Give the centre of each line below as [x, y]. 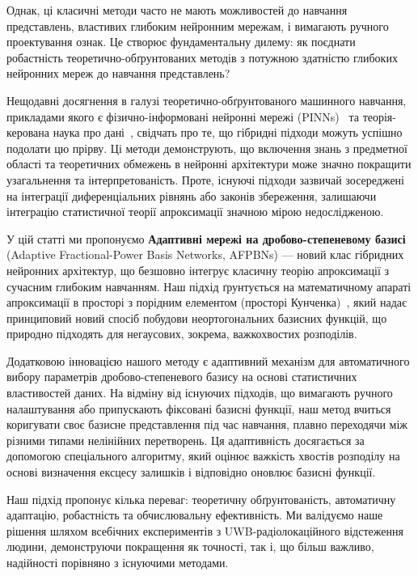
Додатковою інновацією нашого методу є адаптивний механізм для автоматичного [208, 360]
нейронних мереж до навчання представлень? [118, 73]
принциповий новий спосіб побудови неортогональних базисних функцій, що [197, 318]
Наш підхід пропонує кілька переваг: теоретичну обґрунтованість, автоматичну [201, 499]
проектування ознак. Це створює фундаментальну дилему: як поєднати [181, 42]
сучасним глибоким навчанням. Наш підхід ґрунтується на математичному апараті [209, 286]
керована [28, 132]
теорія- [379, 116]
